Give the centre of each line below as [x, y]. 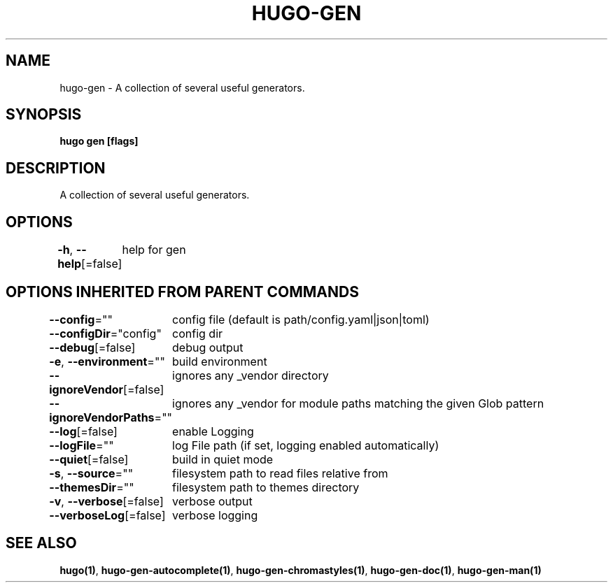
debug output [208, 347]
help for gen [154, 250]
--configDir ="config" [105, 333]
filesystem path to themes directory [266, 487]
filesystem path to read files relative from [280, 473]
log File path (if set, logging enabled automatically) [306, 445]
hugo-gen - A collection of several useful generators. [182, 87]
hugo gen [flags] [99, 141]
